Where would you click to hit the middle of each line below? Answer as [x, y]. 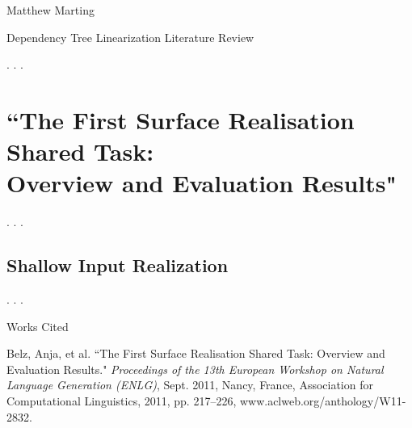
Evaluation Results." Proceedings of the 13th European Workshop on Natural [195, 369]
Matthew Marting [50, 10]
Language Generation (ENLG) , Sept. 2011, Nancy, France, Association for [190, 385]
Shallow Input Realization [118, 265]
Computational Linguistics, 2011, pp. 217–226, [122, 401]
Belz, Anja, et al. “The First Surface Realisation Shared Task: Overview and [196, 353]
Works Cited [38, 326]
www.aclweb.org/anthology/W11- [323, 401]
